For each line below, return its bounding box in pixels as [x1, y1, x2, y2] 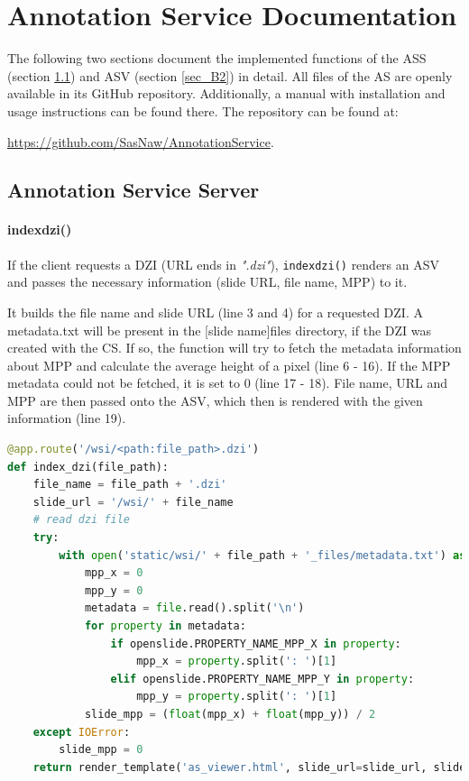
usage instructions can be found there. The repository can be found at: [7, 101, 399, 120]
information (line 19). [7, 409, 126, 427]
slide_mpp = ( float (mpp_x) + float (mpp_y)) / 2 [84, 707, 376, 721]
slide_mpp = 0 [59, 743, 143, 757]
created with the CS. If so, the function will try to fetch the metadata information [7, 338, 462, 357]
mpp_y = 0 [84, 583, 143, 597]
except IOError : [32, 725, 131, 739]
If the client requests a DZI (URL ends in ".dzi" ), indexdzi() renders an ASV [7, 254, 440, 273]
